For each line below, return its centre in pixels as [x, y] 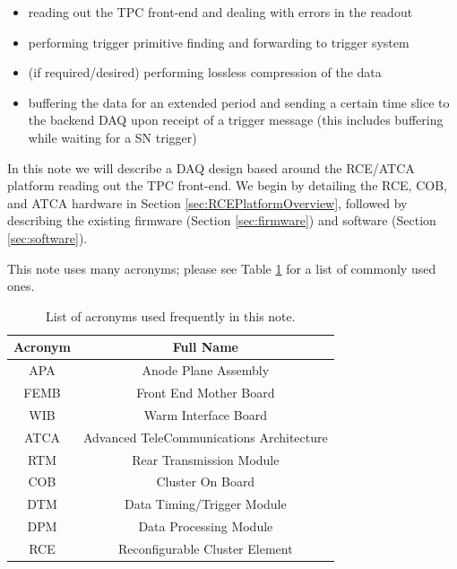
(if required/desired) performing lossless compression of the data [205, 72]
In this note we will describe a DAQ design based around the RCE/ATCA [211, 167]
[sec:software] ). [47, 237]
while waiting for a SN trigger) [112, 137]
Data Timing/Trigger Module [205, 504]
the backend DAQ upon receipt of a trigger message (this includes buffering [236, 120]
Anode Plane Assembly [206, 370]
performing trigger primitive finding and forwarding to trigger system [219, 42]
